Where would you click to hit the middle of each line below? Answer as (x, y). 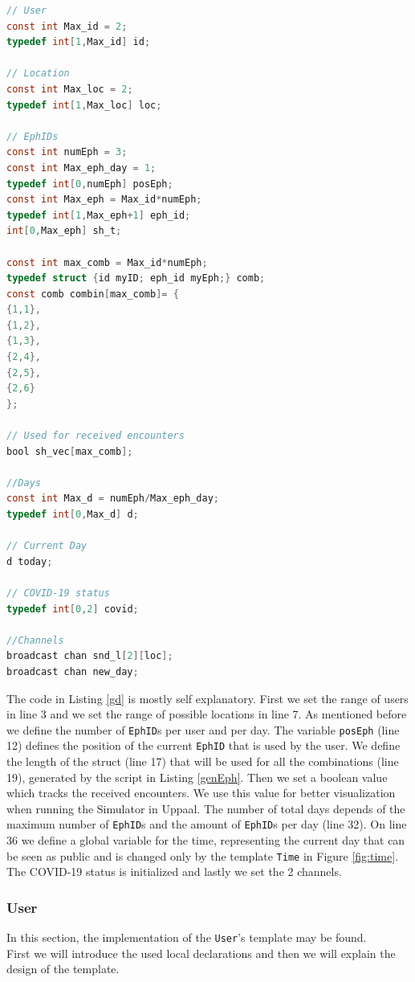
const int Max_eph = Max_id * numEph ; (104, 200)
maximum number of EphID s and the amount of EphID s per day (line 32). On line (207, 824)
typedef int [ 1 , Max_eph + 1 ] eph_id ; (99, 215)
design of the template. (63, 969)
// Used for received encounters (96, 436)
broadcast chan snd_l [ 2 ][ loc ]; (90, 656)
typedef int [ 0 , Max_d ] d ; (73, 514)
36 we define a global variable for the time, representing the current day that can (206, 840)
